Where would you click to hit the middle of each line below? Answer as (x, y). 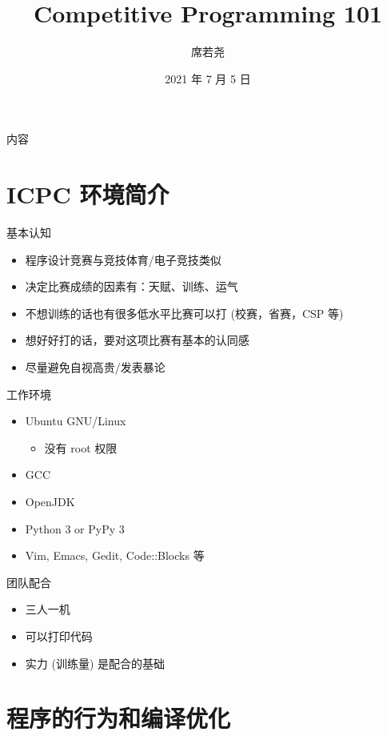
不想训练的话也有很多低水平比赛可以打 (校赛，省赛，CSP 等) (184, 313)
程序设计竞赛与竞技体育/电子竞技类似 (123, 259)
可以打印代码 (59, 635)
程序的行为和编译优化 (119, 718)
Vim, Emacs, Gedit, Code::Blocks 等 (115, 555)
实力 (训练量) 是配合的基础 (95, 663)
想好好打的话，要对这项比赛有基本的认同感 (137, 340)
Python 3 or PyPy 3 (75, 528)
